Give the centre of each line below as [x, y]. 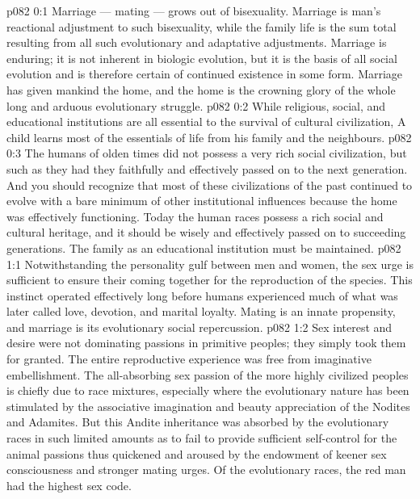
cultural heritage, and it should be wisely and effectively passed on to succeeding [206, 232]
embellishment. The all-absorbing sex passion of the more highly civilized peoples [208, 374]
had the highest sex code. [69, 485]
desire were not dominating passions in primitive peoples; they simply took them [206, 343]
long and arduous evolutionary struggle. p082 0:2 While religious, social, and [196, 105]
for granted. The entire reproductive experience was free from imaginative [189, 359]
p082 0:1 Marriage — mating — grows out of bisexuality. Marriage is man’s [194, 10]
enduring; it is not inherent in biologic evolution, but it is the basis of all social [202, 58]
